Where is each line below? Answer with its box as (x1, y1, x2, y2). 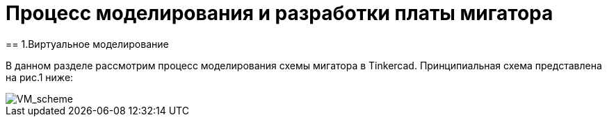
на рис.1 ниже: (6, 71, 74, 83)
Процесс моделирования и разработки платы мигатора (6, 1, 553, 25)
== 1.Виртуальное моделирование (6, 37, 169, 50)
